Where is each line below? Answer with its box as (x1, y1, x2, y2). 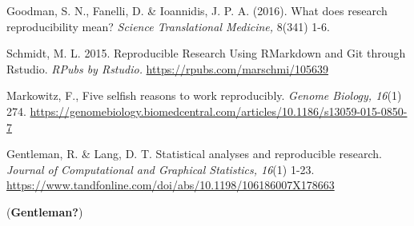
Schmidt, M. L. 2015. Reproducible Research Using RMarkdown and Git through (6, 45, 406, 61)
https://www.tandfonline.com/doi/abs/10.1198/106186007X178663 (6, 176, 335, 193)
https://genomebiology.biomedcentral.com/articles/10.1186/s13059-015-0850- (30, 102, 408, 119)
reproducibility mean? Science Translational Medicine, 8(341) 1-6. (6, 18, 330, 34)
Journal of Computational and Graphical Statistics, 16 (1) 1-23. (6, 161, 315, 177)
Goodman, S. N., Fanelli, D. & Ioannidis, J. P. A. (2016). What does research (6, 2, 388, 18)
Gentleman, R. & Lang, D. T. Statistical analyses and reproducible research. (6, 145, 382, 162)
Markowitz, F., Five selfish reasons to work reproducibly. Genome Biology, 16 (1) (6, 87, 402, 104)
